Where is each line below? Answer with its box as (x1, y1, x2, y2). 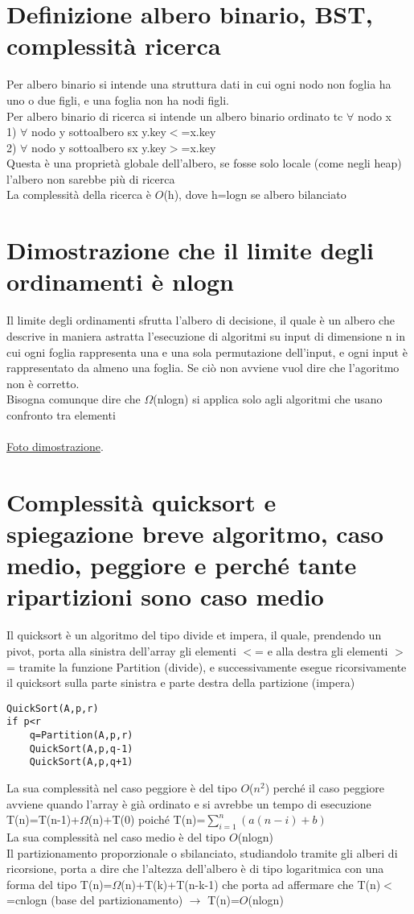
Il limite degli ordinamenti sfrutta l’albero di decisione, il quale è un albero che (6, 312, 395, 329)
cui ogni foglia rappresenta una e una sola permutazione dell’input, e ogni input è (6, 343, 408, 360)
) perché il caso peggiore (264, 780, 384, 796)
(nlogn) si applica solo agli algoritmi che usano (153, 391, 383, 407)
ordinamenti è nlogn (6, 265, 234, 298)
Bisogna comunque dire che (6, 391, 141, 407)
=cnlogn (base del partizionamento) (6, 891, 183, 908)
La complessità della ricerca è (6, 186, 152, 203)
